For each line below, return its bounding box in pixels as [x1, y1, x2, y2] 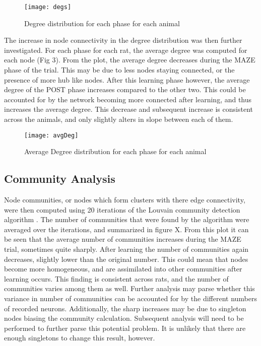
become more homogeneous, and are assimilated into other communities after [4, 263, 242, 274]
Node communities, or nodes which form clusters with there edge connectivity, [4, 194, 245, 205]
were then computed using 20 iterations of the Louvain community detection [4, 204, 240, 215]
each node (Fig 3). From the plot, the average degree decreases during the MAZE [4, 54, 255, 65]
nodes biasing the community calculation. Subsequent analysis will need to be [4, 313, 244, 323]
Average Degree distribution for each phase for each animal [24, 146, 207, 157]
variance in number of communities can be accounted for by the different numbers [4, 293, 257, 303]
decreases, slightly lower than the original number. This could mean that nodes [4, 253, 248, 264]
